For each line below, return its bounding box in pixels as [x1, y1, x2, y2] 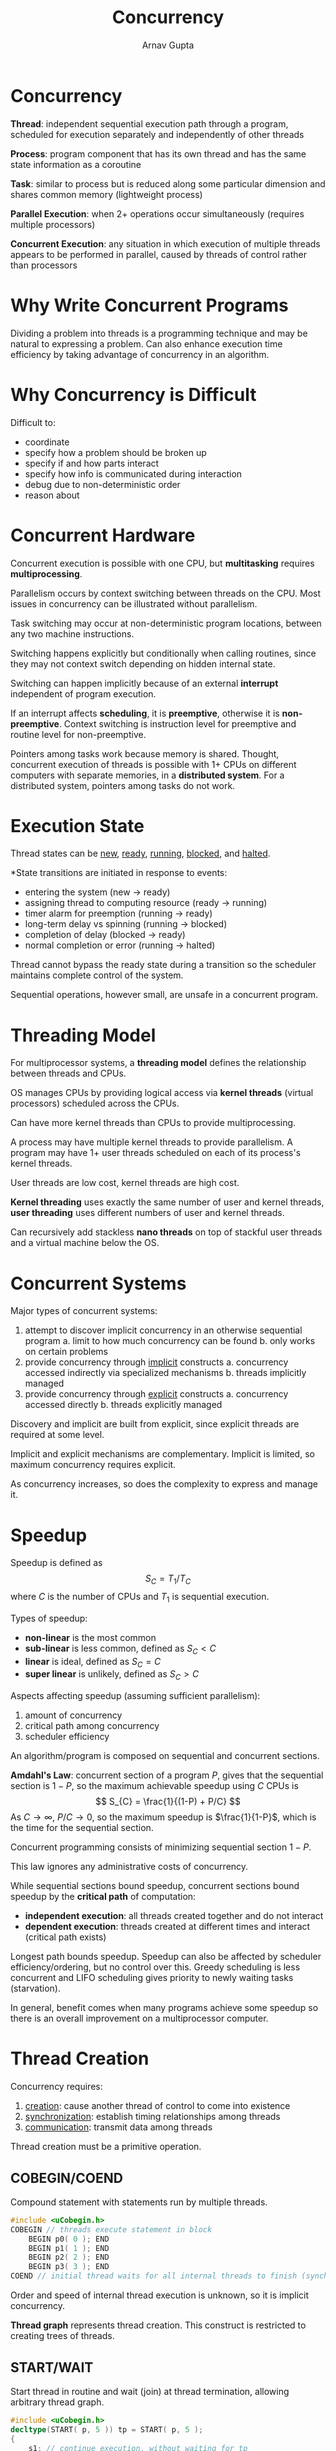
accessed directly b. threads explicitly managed [24, 1399, 223, 1411]
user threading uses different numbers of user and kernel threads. [10, 1207, 285, 1219]
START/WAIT [10, 2359, 94, 2376]
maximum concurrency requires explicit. [10, 1459, 177, 1471]
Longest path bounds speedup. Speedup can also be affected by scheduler [10, 1951, 322, 1963]
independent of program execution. [10, 687, 157, 700]
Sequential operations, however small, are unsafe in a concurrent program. [10, 989, 319, 1001]
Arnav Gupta [141, 39, 195, 51]
